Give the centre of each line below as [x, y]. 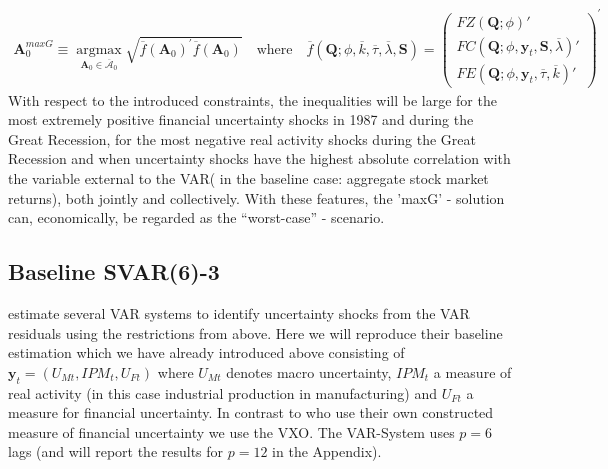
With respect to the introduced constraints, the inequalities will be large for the [252, 99]
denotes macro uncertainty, [309, 371]
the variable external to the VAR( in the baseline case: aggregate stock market [248, 178]
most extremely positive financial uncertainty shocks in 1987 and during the [241, 119]
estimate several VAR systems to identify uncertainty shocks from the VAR [239, 313]
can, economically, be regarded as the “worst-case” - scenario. [196, 217]
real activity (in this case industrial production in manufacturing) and [223, 392]
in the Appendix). [327, 451]
